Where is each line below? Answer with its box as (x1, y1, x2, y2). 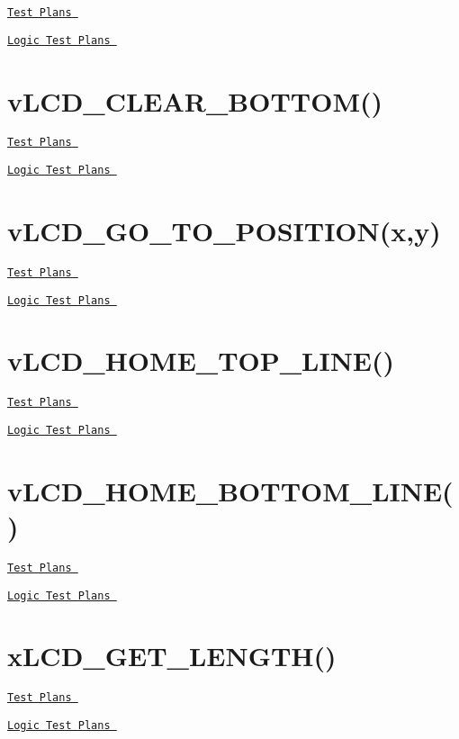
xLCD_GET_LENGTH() (7, 637, 337, 674)
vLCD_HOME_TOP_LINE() (7, 342, 395, 379)
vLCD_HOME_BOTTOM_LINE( (7, 472, 454, 509)
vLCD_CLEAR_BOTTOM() (7, 82, 383, 119)
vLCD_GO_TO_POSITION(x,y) (7, 212, 441, 248)
